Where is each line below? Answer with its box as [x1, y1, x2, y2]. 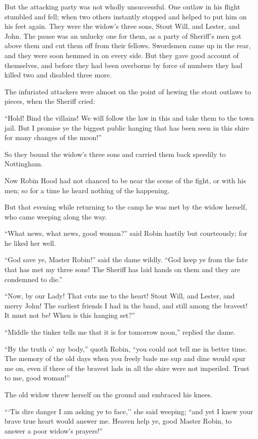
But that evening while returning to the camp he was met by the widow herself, [4, 202, 247, 212]
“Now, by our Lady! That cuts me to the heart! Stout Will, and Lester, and [4, 291, 235, 301]
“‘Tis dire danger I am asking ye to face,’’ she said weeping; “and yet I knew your [4, 406, 254, 416]
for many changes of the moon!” [4, 132, 102, 143]
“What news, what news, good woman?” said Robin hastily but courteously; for [4, 228, 248, 238]
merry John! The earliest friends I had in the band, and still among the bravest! [4, 300, 248, 310]
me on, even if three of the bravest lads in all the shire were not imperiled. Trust [4, 363, 250, 373]
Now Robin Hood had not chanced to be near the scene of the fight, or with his [4, 175, 246, 185]
